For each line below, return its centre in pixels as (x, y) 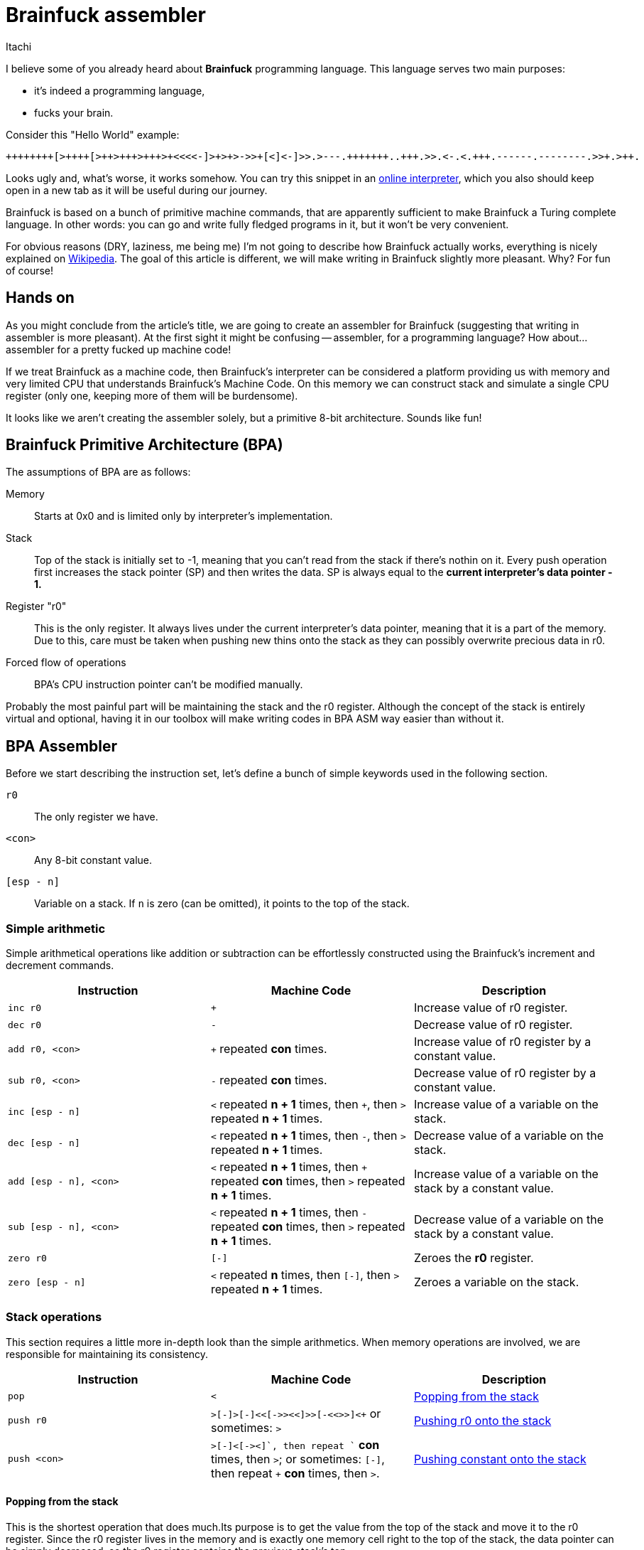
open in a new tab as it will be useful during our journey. (137, 190)
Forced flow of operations (66, 663)
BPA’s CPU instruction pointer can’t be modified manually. (169, 685)
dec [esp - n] (44, 1143)
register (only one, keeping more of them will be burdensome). (152, 395)
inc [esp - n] (44, 1111)
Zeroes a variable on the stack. (496, 1282)
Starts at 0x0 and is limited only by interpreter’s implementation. (184, 516)
